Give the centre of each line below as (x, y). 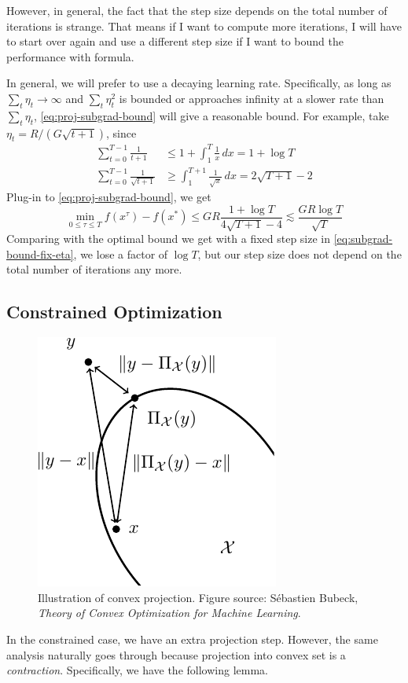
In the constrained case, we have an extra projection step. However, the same (192, 639)
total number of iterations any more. (94, 269)
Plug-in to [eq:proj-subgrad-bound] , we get (109, 197)
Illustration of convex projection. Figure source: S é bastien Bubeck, (198, 597)
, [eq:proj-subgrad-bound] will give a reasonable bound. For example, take (211, 115)
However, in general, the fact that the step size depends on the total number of (197, 10)
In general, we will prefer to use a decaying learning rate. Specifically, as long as (199, 83)
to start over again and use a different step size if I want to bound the (175, 41)
